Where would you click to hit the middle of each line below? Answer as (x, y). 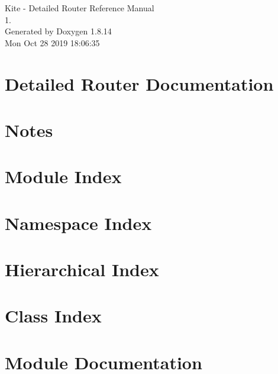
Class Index (53, 316)
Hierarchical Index (82, 269)
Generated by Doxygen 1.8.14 (58, 31)
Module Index (63, 176)
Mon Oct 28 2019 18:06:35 (52, 42)
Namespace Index (78, 223)
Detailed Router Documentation (139, 83)
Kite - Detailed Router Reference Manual (80, 8)
